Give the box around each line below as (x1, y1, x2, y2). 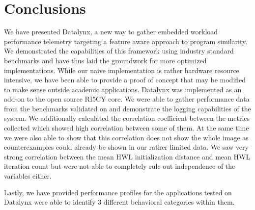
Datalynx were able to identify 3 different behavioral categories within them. (4, 197, 235, 207)
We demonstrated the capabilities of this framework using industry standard (4, 46, 234, 56)
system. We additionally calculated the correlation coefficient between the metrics (4, 113, 250, 123)
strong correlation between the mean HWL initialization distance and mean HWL (4, 151, 251, 161)
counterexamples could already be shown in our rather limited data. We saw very (4, 142, 249, 152)
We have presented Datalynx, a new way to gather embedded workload (4, 26, 218, 37)
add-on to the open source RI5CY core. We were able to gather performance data (4, 94, 250, 104)
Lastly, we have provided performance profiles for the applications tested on (4, 187, 232, 197)
